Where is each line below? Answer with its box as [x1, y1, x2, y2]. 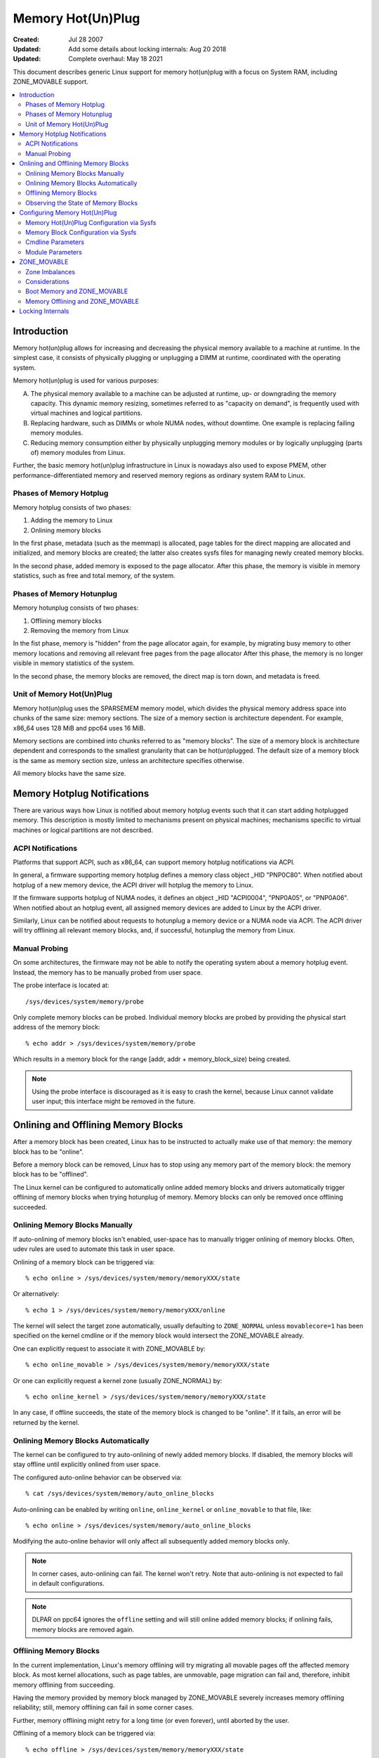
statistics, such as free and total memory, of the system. [13, 572, 175, 580]
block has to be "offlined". [13, 1170, 88, 1179]
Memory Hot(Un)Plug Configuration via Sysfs [25, 218, 157, 226]
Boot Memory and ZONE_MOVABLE [25, 287, 128, 295]
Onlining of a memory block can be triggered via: [13, 1257, 155, 1266]
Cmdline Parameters [25, 238, 84, 246]
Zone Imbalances [25, 267, 76, 276]
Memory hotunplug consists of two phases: [13, 603, 139, 612]
